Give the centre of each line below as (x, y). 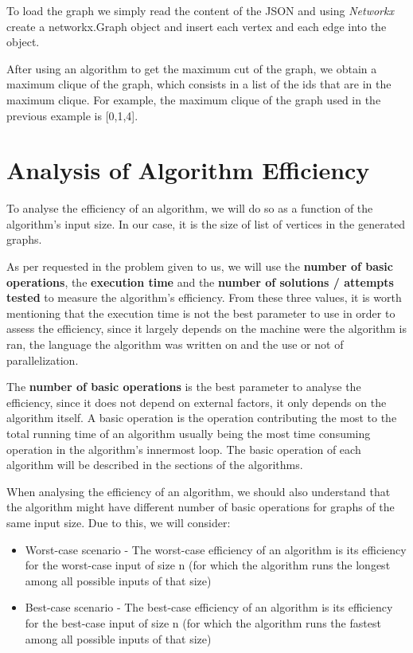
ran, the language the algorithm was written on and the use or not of (175, 344)
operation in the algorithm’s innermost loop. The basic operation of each (184, 449)
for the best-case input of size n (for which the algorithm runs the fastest (203, 622)
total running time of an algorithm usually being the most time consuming (189, 433)
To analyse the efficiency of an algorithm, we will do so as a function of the (190, 208)
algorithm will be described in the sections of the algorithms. (155, 465)
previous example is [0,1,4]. (72, 115)
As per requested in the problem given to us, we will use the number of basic (200, 266)
